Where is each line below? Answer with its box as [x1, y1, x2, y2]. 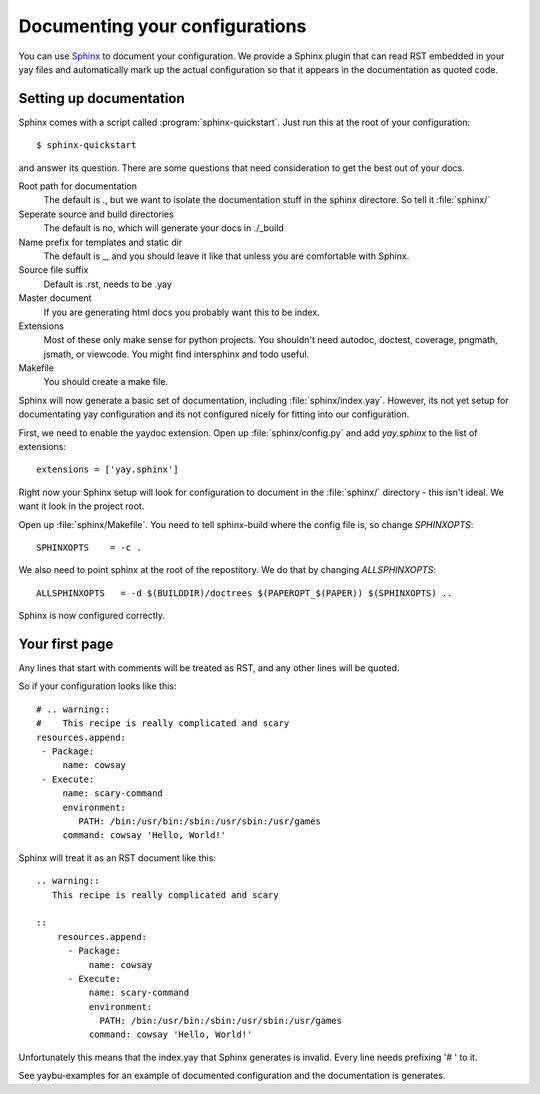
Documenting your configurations [18, 15, 307, 37]
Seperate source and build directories [18, 208, 174, 220]
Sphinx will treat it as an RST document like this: [18, 851, 217, 864]
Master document [18, 292, 92, 304]
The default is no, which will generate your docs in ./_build [43, 222, 284, 234]
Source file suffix [18, 264, 89, 276]
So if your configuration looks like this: [18, 680, 177, 692]
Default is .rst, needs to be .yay [43, 278, 172, 290]
